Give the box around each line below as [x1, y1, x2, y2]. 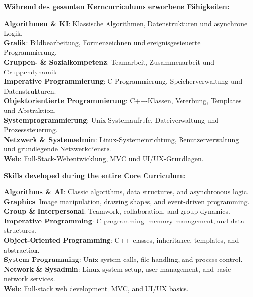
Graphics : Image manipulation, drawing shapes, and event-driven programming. [4, 196, 250, 206]
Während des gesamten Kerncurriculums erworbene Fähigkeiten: [4, 1, 230, 11]
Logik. [4, 28, 23, 38]
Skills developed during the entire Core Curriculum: [4, 170, 185, 180]
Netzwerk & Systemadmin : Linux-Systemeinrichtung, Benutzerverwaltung [4, 134, 239, 144]
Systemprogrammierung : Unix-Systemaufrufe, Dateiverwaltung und [4, 114, 219, 125]
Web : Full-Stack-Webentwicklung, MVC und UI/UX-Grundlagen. [4, 153, 204, 163]
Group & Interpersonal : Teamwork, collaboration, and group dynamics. [4, 206, 230, 216]
